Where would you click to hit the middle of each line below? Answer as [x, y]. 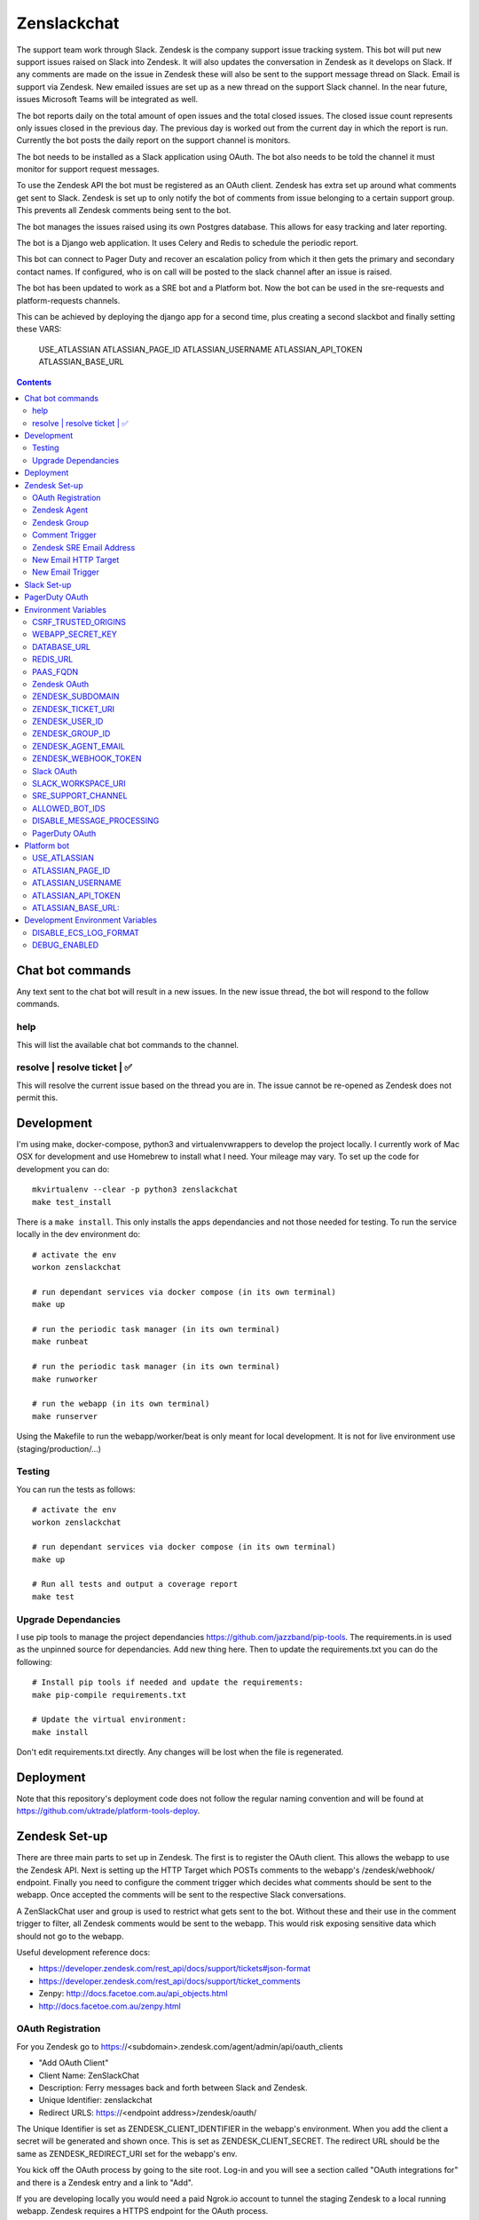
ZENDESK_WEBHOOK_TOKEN [87, 758]
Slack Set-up [48, 584]
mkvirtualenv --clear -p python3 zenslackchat [135, 1189]
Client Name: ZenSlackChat [89, 2075]
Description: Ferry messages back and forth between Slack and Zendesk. [173, 2088]
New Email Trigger [66, 572]
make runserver [65, 1416]
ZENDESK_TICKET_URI [74, 709]
